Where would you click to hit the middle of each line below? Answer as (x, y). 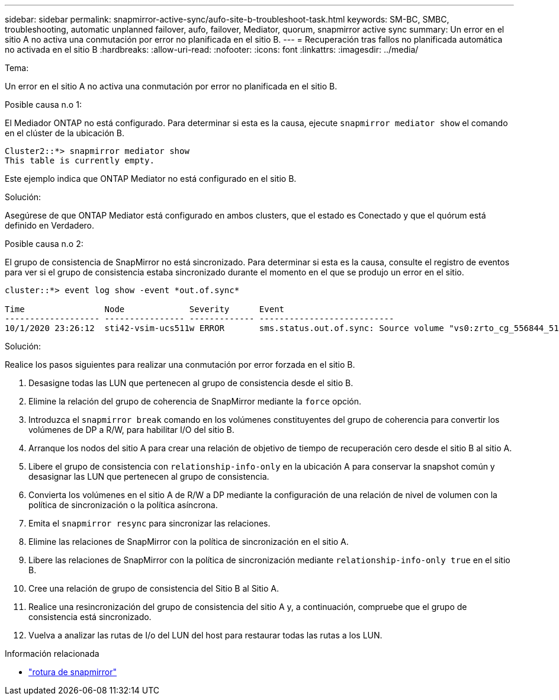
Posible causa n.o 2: (44, 244)
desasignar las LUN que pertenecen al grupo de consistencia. (149, 476)
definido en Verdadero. (50, 225)
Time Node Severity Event (145, 309)
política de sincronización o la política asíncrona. (123, 505)
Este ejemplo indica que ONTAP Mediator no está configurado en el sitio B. (151, 179)
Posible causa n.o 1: (43, 105)
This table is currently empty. (80, 160)
